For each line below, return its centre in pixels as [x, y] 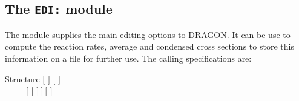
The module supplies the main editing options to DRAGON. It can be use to [148, 34]
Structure [22, 78]
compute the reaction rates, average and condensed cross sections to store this [149, 46]
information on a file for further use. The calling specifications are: [128, 58]
